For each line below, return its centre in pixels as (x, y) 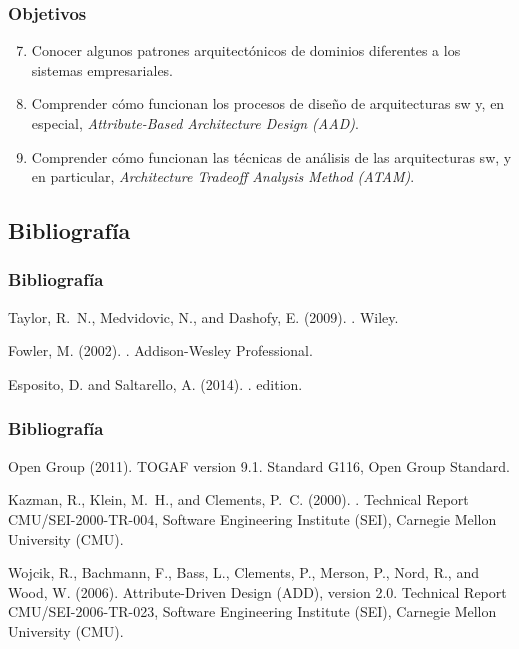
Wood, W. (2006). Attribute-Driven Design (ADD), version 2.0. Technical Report (257, 591)
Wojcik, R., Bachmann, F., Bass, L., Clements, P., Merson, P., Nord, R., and (243, 572)
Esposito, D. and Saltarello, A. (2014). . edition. (155, 383)
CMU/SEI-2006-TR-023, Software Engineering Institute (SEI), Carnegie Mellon (252, 611)
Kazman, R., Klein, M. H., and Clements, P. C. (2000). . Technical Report (238, 499)
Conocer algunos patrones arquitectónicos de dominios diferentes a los (246, 50)
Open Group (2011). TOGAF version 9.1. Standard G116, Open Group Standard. (259, 465)
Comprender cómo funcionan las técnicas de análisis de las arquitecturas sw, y (271, 156)
